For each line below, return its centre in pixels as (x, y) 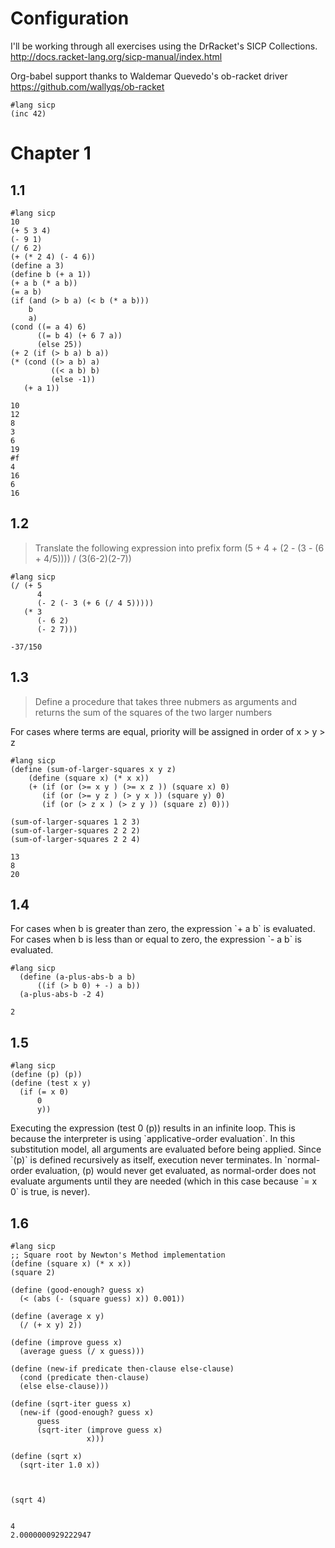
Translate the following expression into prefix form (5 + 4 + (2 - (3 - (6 (179, 548)
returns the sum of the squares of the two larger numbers (153, 712)
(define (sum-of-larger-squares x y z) (93, 769)
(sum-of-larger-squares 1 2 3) (75, 822)
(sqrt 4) (28, 1500)
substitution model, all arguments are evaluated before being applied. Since (166, 1149)
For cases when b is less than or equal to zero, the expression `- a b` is (156, 939)
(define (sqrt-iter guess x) (71, 1404)
